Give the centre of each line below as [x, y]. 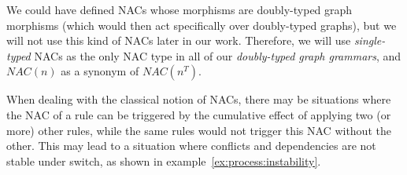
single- [370, 40]
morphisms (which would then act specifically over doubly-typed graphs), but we [202, 25]
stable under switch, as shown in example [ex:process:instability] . [164, 160]
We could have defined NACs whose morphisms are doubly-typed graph [179, 9]
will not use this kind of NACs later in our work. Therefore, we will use [179, 40]
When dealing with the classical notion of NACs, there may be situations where [199, 99]
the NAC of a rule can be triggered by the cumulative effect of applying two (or [199, 114]
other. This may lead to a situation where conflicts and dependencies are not [191, 146]
